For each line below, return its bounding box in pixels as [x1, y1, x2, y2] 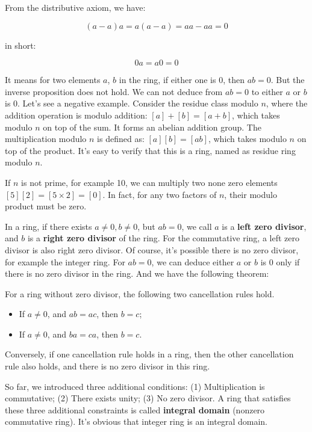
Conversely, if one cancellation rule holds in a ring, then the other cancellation [5, 348, 294, 360]
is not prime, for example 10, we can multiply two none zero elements [21, 176, 278, 188]
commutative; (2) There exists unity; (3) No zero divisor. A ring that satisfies [5, 392, 291, 404]
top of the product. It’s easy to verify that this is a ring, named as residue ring [5, 144, 296, 156]
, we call [181, 220, 212, 232]
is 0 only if [260, 255, 300, 268]
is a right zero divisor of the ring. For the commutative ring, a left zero [27, 232, 300, 244]
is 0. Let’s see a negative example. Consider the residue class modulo [5, 97, 258, 110]
